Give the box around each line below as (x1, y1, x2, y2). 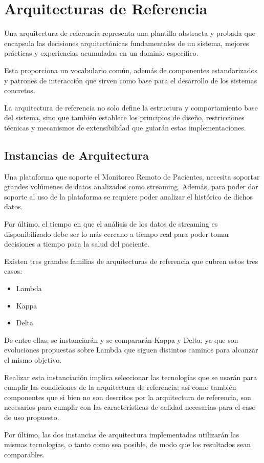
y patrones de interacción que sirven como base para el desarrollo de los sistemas (4, 75, 257, 85)
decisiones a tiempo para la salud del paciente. (4, 238, 150, 249)
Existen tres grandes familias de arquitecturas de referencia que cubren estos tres (4, 255, 258, 266)
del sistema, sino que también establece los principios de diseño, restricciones (4, 112, 245, 123)
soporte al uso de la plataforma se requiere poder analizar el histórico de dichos (4, 191, 253, 202)
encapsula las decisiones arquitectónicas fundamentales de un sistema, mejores (4, 37, 249, 48)
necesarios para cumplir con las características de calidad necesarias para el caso (4, 402, 256, 412)
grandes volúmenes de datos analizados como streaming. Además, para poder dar (4, 181, 258, 192)
